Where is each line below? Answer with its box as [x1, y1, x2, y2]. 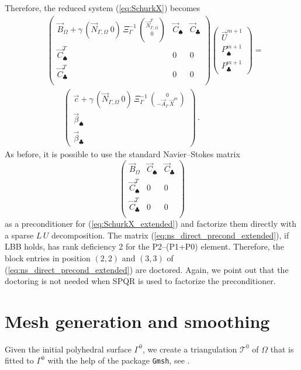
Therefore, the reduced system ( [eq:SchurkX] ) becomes [5, 2, 200, 13]
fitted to [5, 354, 34, 366]
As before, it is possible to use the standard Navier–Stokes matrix [5, 148, 240, 160]
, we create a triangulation [142, 343, 237, 355]
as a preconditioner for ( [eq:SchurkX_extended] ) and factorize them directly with [5, 217, 296, 230]
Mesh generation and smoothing [5, 309, 270, 333]
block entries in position [5, 251, 91, 264]
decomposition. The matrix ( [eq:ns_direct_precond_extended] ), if [51, 229, 289, 241]
